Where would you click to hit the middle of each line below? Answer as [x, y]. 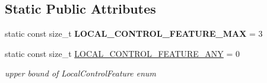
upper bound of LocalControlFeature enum [80, 73]
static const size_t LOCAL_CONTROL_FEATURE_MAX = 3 [134, 33]
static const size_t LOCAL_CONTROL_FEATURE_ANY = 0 [123, 53]
